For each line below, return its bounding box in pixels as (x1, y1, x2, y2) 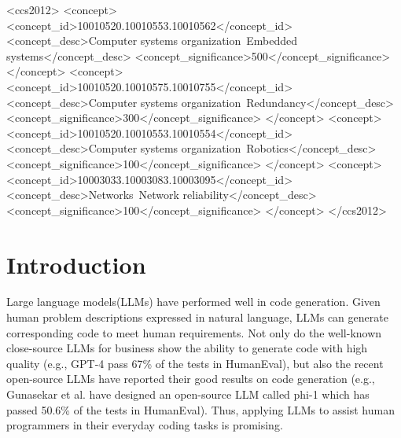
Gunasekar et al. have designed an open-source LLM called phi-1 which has (6, 386, 370, 402)
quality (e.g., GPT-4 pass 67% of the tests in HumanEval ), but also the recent (6, 355, 384, 371)
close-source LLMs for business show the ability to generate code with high (6, 340, 368, 356)
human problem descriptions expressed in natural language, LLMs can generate (6, 309, 388, 326)
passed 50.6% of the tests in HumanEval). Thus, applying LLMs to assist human (6, 401, 395, 418)
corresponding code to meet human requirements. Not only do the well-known (6, 324, 382, 340)
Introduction (6, 248, 146, 280)
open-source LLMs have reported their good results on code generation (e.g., (6, 370, 375, 387)
